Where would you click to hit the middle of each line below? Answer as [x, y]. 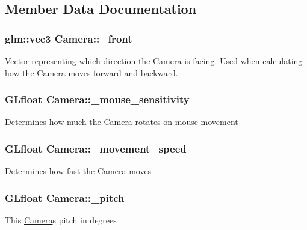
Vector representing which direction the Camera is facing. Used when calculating [154, 61]
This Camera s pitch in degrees [61, 220]
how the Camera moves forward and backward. [91, 72]
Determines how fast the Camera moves [78, 171]
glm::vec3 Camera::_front [69, 38]
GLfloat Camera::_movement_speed [96, 148]
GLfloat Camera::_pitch [65, 197]
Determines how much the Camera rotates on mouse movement [122, 122]
